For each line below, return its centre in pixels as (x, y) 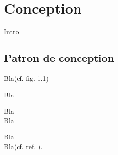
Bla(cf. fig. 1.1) (26, 78)
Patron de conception (59, 58)
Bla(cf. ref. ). (23, 146)
